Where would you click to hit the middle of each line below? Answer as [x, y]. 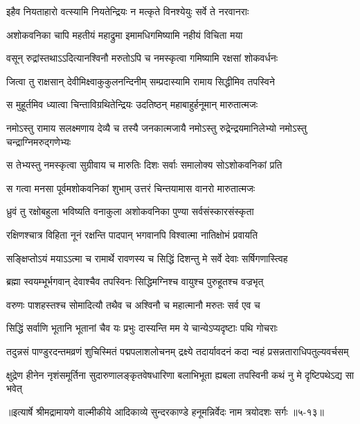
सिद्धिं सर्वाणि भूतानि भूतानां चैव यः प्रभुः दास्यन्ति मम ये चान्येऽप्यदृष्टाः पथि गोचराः [142, 328]
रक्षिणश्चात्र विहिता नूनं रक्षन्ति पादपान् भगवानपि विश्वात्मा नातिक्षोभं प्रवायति [132, 234]
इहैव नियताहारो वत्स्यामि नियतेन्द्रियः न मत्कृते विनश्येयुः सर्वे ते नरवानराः [128, 11]
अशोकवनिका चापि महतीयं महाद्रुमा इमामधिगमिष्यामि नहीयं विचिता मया [125, 34]
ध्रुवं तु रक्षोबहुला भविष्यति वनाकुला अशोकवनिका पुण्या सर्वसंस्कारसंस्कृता [130, 211]
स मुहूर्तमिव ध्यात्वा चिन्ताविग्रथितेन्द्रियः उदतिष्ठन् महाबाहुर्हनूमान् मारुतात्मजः [132, 104]
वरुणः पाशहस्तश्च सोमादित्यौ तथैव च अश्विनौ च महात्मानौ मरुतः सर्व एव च [133, 304]
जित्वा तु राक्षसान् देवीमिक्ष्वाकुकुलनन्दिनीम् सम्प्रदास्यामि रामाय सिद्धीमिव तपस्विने [141, 81]
